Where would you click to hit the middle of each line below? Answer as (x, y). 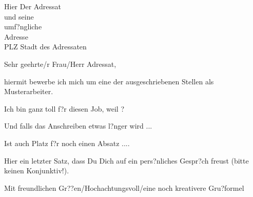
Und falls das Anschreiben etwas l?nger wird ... (78, 126)
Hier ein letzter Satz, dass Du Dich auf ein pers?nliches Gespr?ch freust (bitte (126, 160)
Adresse (16, 36)
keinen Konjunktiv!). (37, 171)
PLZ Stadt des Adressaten (45, 47)
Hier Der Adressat (33, 6)
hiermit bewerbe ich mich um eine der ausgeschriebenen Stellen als (109, 81)
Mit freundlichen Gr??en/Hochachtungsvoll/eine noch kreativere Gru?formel (124, 187)
